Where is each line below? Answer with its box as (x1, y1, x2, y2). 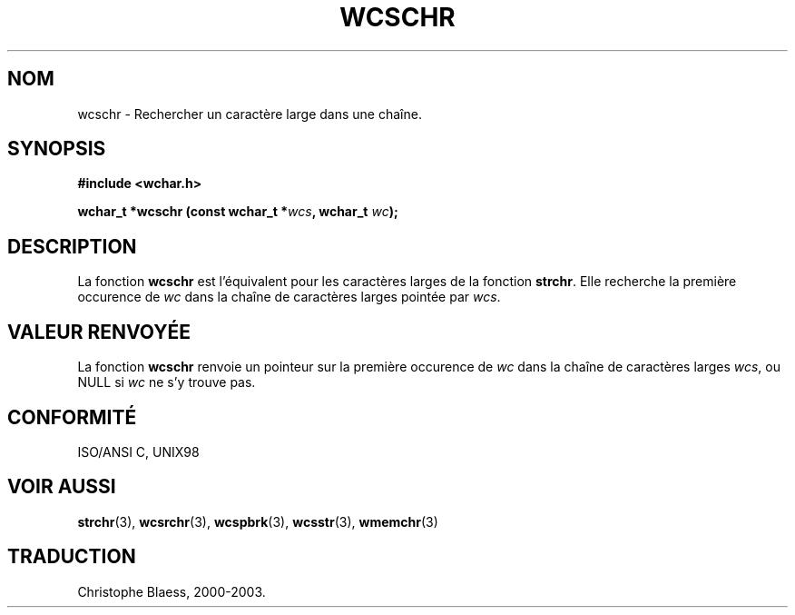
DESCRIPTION (7, 234, 137, 258)
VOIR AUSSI (7, 475, 116, 499)
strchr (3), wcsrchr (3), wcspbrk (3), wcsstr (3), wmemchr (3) (77, 513, 438, 530)
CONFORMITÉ (7, 405, 137, 429)
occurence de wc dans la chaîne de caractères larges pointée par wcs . (77, 289, 501, 305)
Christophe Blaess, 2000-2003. (77, 583, 266, 600)
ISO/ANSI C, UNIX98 (77, 443, 200, 460)
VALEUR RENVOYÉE (7, 320, 191, 343)
